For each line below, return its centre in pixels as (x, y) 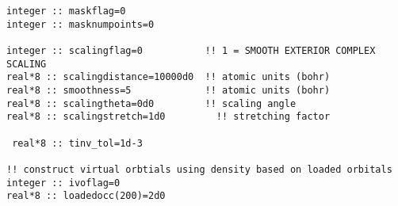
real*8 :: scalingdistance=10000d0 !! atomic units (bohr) (168, 77)
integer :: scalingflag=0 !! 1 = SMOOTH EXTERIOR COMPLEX (191, 50)
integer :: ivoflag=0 (63, 183)
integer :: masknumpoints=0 (80, 24)
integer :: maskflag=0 (66, 11)
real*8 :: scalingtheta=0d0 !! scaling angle (151, 103)
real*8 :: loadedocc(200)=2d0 (86, 196)
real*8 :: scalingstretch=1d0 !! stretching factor (168, 117)
